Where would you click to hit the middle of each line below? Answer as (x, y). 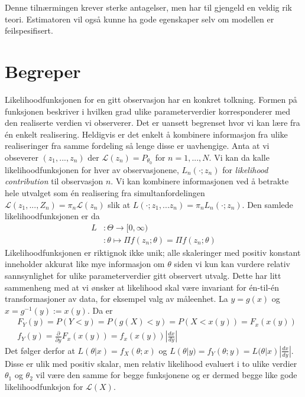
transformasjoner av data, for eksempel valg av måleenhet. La (116, 299)
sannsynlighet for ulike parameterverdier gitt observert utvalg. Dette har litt (143, 275)
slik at (119, 204)
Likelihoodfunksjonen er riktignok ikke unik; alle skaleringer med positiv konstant (153, 252)
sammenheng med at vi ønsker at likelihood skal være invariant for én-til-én (142, 287)
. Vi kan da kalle (239, 157)
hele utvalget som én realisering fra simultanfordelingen (105, 192)
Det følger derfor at (40, 350)
